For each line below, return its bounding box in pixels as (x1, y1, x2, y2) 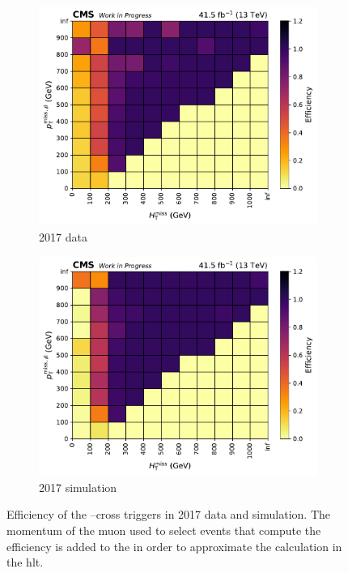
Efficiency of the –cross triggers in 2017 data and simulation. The (6, 506, 330, 523)
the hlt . (6, 554, 44, 571)
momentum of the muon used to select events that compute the (6, 521, 321, 538)
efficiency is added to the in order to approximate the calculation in (6, 537, 342, 554)
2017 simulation (39, 478, 117, 495)
